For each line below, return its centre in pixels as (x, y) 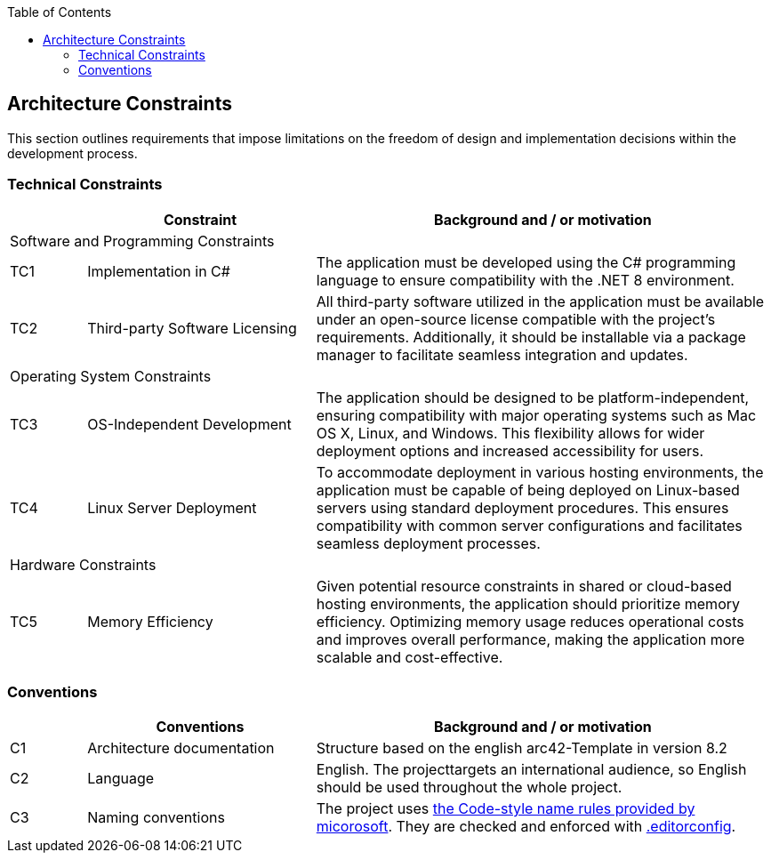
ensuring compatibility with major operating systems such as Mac (536, 415)
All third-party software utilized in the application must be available (540, 301)
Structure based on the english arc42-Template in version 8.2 (522, 748)
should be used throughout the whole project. (469, 788)
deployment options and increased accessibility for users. (510, 450)
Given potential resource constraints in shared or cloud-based (524, 586)
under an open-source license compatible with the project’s (516, 319)
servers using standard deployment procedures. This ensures (522, 507)
